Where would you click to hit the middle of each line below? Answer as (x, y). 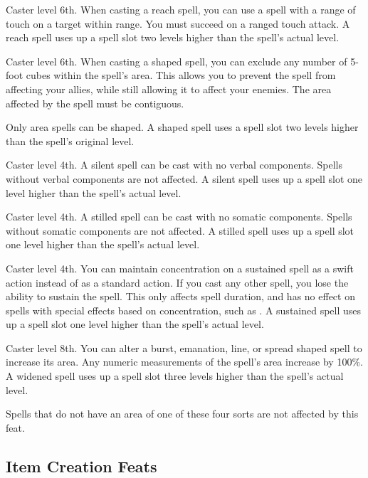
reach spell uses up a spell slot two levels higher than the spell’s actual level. (173, 37)
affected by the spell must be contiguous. (95, 103)
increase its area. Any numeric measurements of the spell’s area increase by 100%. (184, 362)
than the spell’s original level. (70, 140)
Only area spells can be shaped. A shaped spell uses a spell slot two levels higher (182, 127)
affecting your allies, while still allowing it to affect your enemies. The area (169, 89)
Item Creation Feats (82, 466)
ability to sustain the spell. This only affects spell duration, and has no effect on (180, 296)
